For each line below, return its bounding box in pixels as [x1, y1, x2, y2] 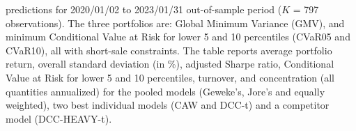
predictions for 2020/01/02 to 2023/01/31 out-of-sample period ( [6, 2, 282, 16]
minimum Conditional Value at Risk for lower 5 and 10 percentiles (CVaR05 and [6, 29, 350, 44]
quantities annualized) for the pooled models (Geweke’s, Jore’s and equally [6, 84, 325, 98]
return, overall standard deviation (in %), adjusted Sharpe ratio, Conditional [6, 56, 334, 71]
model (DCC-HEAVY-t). [6, 111, 112, 125]
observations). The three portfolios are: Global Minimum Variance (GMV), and [6, 15, 345, 30]
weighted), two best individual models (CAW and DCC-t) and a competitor [6, 98, 330, 112]
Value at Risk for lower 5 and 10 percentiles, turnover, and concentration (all [6, 70, 334, 84]
